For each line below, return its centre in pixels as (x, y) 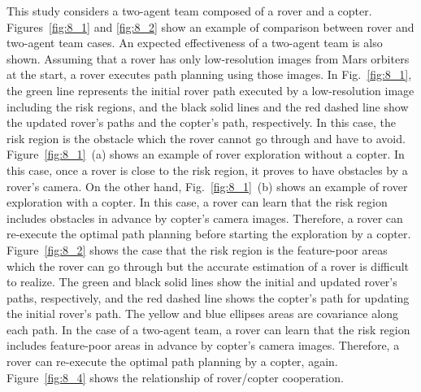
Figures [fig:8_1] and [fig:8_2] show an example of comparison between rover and (210, 26)
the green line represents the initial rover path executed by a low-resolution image (210, 90)
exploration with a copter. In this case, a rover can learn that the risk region (197, 202)
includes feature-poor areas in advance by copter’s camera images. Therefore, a (203, 345)
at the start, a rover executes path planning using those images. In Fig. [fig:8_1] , (209, 74)
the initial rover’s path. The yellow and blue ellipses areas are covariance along (202, 314)
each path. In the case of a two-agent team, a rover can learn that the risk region (208, 329)
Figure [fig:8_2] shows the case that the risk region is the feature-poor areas (197, 249)
